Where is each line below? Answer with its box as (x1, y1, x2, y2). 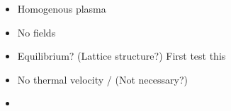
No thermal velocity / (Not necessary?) (17, 72, 188, 86)
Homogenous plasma (17, 1, 106, 15)
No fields (17, 25, 56, 39)
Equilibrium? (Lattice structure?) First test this (17, 48, 226, 63)
